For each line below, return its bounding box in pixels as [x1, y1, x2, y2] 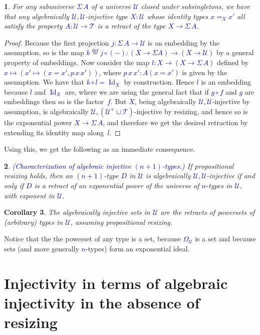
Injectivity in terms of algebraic [4, 272, 228, 293]
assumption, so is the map [4, 47, 84, 58]
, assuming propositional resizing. [70, 216, 173, 227]
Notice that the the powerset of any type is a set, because [4, 233, 181, 244]
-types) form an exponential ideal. [86, 243, 190, 253]
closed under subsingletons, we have [141, 1, 250, 11]
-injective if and [206, 170, 255, 181]
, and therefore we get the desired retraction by [103, 117, 248, 127]
